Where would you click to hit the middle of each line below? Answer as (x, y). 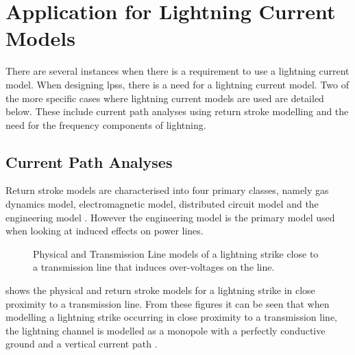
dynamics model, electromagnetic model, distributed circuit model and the (162, 204)
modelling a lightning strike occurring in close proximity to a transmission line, (171, 317)
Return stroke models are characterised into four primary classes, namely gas (167, 190)
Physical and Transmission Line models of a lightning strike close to (176, 253)
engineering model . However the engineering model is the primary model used (170, 217)
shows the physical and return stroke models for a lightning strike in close (160, 290)
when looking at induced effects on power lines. (105, 231)
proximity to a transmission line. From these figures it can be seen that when (168, 303)
